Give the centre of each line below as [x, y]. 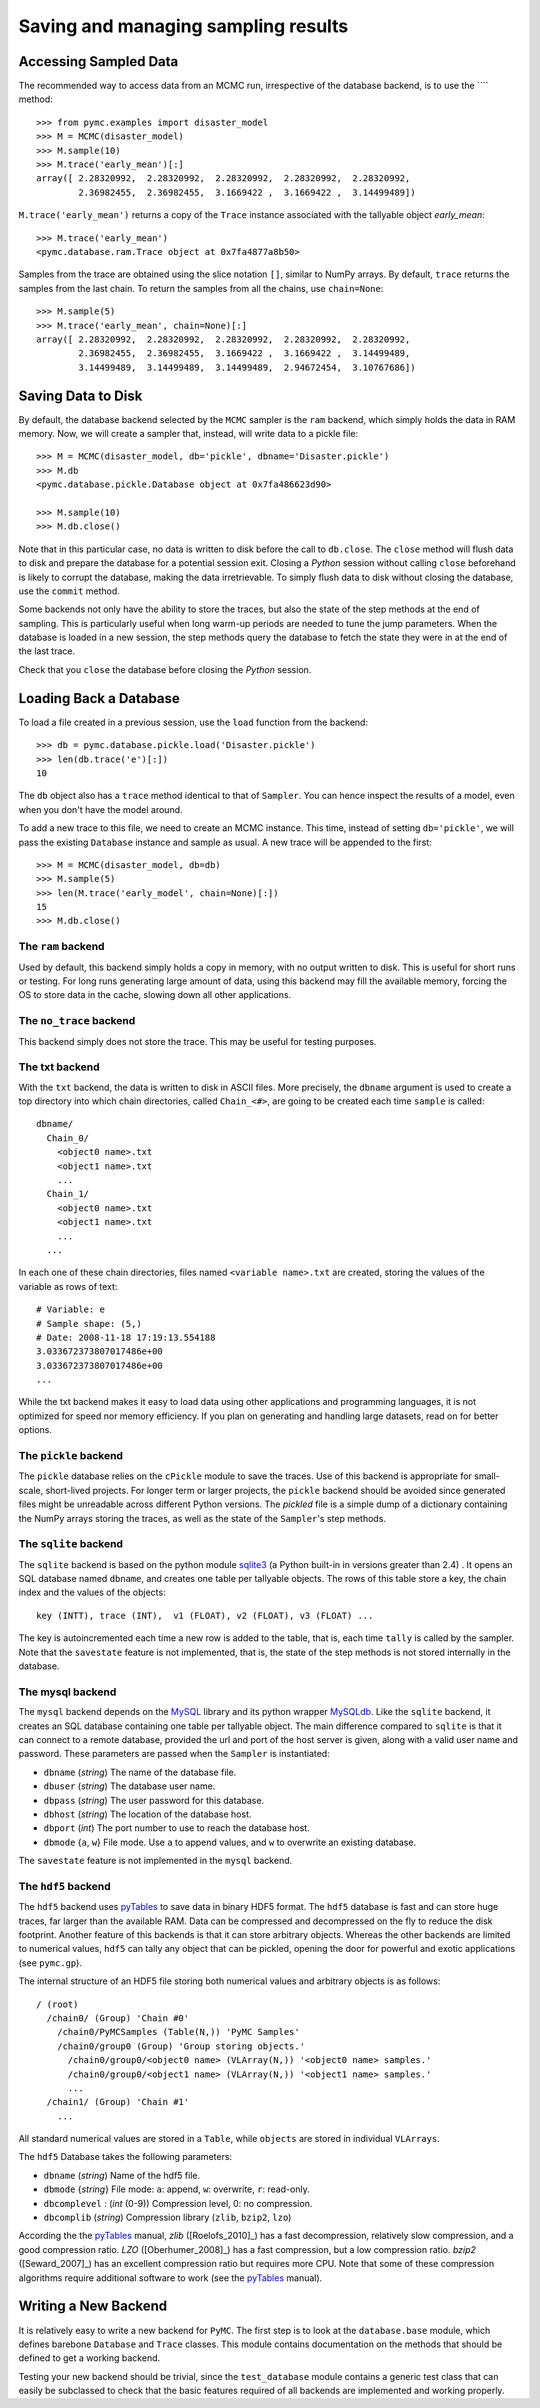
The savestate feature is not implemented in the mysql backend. [155, 1861]
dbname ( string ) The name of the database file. [140, 1772]
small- [486, 1476]
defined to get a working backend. [89, 2358]
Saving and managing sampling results [183, 26]
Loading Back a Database [99, 698]
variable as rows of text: [68, 1286]
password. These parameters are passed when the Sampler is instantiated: [174, 1754]
